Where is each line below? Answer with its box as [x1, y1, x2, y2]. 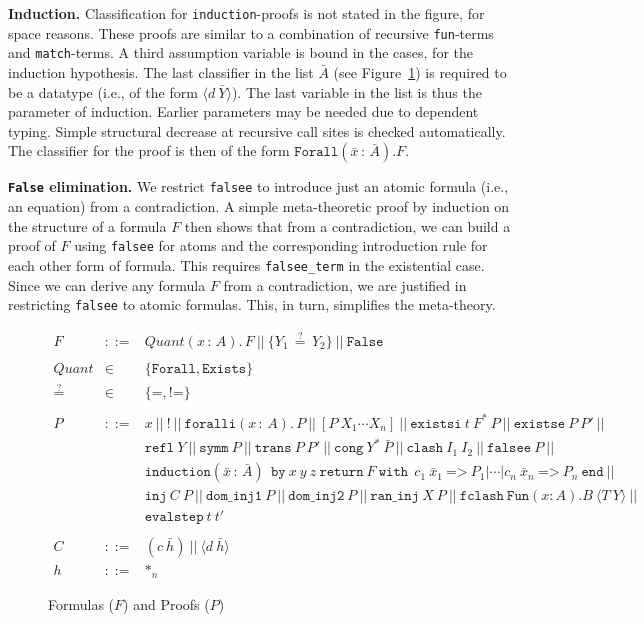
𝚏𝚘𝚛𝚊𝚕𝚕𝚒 [184, 416, 237, 431]
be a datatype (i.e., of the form [8, 81, 198, 102]
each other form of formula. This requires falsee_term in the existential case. [8, 254, 485, 275]
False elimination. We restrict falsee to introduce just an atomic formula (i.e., [8, 176, 509, 197]
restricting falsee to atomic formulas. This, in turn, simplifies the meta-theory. [8, 294, 496, 315]
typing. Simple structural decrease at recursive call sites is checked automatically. [8, 120, 506, 141]
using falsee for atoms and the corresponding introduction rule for [74, 235, 488, 256]
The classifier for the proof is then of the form [8, 140, 290, 161]
